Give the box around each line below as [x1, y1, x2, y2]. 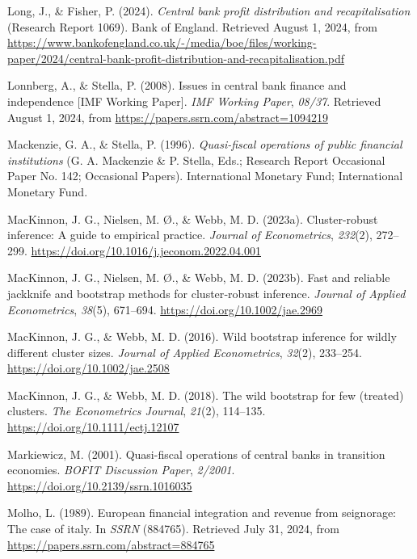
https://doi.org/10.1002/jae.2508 [7, 359, 170, 376]
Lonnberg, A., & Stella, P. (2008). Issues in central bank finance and [7, 77, 347, 94]
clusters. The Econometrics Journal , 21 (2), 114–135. [7, 402, 266, 419]
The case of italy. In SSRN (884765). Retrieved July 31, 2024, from [7, 520, 340, 537]
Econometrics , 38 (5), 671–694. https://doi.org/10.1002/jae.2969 [7, 301, 323, 317]
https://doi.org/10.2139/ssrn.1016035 [7, 477, 192, 494]
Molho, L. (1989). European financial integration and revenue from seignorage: [7, 504, 396, 521]
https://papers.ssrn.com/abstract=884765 [7, 536, 215, 553]
